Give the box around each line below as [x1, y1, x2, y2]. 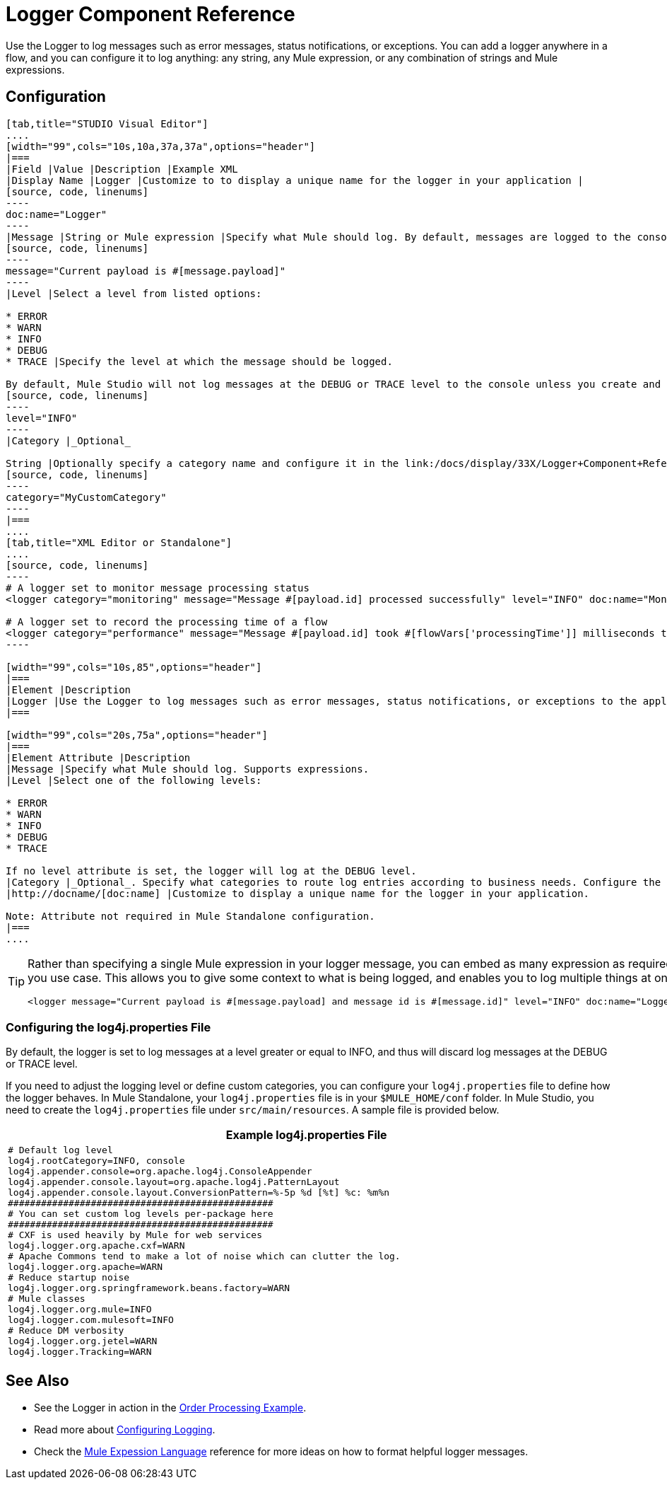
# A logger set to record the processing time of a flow [6, 616, 328, 628]
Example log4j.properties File [225, 1128, 387, 1143]
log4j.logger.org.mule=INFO [8, 1304, 152, 1315]
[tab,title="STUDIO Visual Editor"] [6, 117, 208, 129]
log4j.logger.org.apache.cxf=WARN [8, 1240, 185, 1252]
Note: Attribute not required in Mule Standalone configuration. [6, 910, 375, 922]
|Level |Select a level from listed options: [6, 287, 262, 299]
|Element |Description [6, 683, 131, 695]
